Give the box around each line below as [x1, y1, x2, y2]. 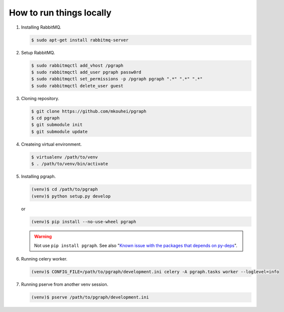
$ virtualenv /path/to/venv [31, 154, 98, 160]
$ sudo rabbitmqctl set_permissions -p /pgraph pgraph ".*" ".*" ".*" [31, 76, 203, 82]
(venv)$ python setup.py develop [31, 193, 111, 199]
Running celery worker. [21, 256, 68, 262]
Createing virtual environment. [21, 141, 82, 147]
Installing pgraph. [21, 174, 56, 180]
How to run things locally [9, 7, 111, 18]
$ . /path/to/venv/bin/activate [31, 161, 109, 167]
